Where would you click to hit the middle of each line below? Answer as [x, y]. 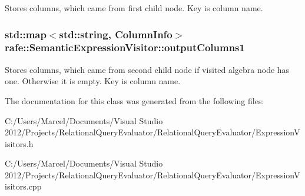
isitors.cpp [23, 186]
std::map [26, 34]
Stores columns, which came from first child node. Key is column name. [134, 8]
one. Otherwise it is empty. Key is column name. [93, 81]
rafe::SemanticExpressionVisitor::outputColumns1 [125, 47]
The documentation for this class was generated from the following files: [135, 100]
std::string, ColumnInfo [116, 34]
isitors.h [19, 143]
